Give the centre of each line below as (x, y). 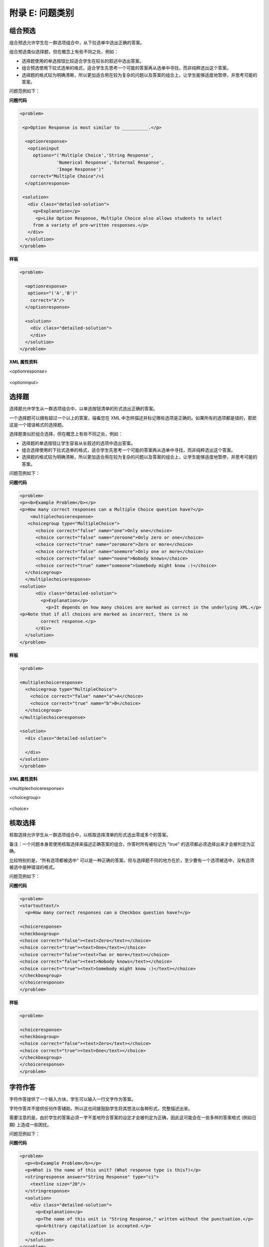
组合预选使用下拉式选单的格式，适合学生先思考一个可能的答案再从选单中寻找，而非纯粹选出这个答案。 (126, 68)
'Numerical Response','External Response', (110, 162)
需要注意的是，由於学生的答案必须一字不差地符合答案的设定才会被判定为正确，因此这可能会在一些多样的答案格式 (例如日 (133, 1118)
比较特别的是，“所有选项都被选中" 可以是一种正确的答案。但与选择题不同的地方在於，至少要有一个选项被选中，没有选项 (132, 860)
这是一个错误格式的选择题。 (38, 424)
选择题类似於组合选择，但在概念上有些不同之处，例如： (66, 434)
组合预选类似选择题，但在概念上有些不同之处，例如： (64, 52)
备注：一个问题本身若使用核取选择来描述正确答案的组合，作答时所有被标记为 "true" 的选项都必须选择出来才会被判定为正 (132, 844)
